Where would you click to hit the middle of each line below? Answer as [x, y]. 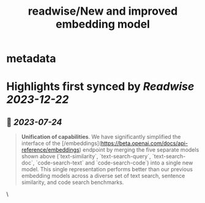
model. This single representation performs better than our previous [107, 169]
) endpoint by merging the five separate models [139, 150]
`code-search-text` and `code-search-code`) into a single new [114, 163]
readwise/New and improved [103, 11]
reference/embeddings [50, 150]
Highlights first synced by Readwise [100, 87]
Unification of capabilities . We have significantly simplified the [101, 137]
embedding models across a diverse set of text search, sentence [103, 176]
